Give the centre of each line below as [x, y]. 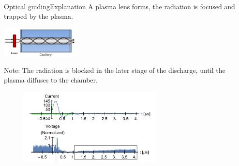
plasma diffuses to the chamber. [51, 79]
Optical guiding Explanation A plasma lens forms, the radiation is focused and [119, 6]
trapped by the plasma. [38, 16]
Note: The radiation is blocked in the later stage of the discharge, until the [115, 70]
